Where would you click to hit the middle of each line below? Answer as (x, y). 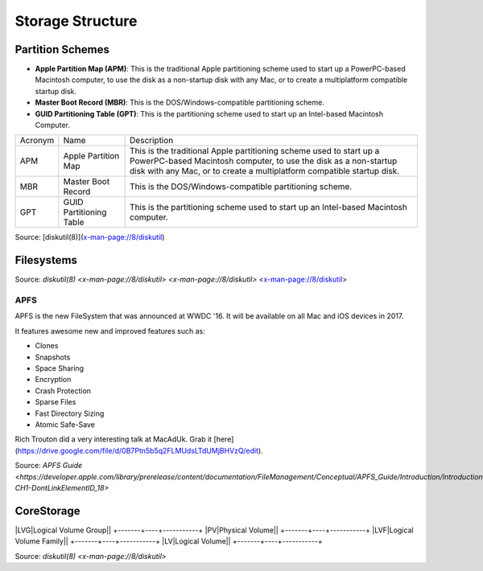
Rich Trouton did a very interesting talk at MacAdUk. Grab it (114, 439)
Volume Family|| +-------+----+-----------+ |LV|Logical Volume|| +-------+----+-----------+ (169, 541)
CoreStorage (47, 511)
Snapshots (53, 357)
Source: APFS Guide (49, 466)
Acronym (37, 141)
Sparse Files (56, 402)
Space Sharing (60, 368)
